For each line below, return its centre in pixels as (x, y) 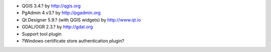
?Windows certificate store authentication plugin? (73, 40)
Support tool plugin (42, 34)
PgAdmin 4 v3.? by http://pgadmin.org (61, 13)
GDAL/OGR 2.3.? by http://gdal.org (57, 27)
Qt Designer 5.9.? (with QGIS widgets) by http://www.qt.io (81, 19)
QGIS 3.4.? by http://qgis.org (51, 6)
